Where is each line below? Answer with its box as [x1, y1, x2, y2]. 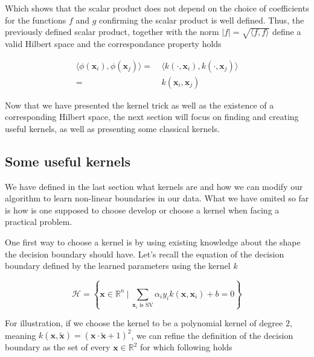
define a [272, 25, 301, 38]
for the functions [5, 13, 66, 26]
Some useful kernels [5, 151, 131, 170]
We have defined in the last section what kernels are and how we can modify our [5, 180, 303, 192]
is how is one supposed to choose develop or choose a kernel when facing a [5, 203, 280, 216]
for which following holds [140, 341, 232, 353]
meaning [5, 329, 36, 341]
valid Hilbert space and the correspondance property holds [5, 37, 222, 49]
